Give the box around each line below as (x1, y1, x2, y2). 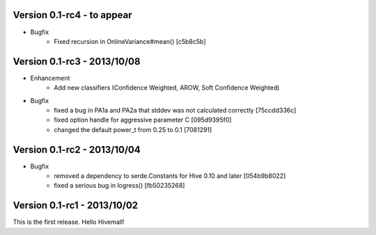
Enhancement (30, 74, 70, 82)
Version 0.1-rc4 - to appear (13, 9, 132, 21)
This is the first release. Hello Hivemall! (13, 218, 125, 226)
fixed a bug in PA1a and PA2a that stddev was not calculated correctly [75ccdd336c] (54, 106, 297, 114)
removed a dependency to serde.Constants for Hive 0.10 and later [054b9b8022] (54, 172, 286, 180)
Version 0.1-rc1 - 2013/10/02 (13, 200, 139, 211)
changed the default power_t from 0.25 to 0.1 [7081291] (54, 125, 212, 133)
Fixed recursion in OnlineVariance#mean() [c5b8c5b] (54, 37, 206, 45)
